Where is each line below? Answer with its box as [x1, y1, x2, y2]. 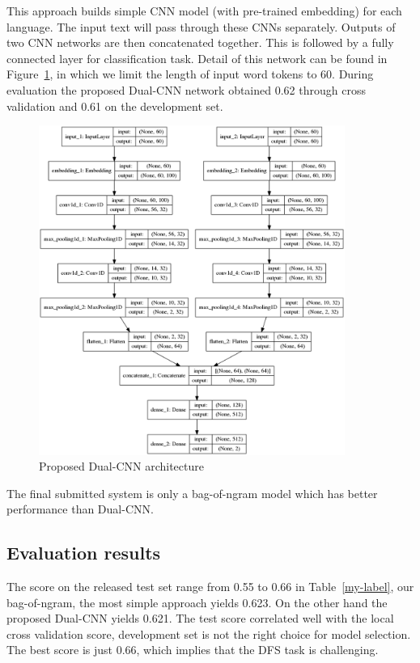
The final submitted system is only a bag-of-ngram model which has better [6, 484, 378, 501]
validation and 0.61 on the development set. [6, 97, 223, 114]
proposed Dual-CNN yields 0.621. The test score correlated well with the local [6, 610, 394, 627]
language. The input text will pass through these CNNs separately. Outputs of [6, 18, 396, 35]
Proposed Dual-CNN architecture [39, 458, 204, 475]
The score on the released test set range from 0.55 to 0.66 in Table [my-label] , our [6, 578, 414, 595]
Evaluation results [6, 540, 161, 565]
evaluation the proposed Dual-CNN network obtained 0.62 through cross [6, 81, 366, 98]
